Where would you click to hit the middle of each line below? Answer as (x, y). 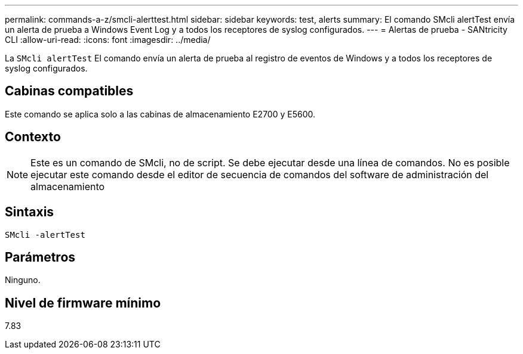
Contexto (33, 137)
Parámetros (40, 257)
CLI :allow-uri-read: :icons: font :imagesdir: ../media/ (108, 40)
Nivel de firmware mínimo (83, 303)
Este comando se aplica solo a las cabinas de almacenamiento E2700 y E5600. (160, 114)
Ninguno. (23, 280)
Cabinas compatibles (69, 91)
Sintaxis (30, 212)
